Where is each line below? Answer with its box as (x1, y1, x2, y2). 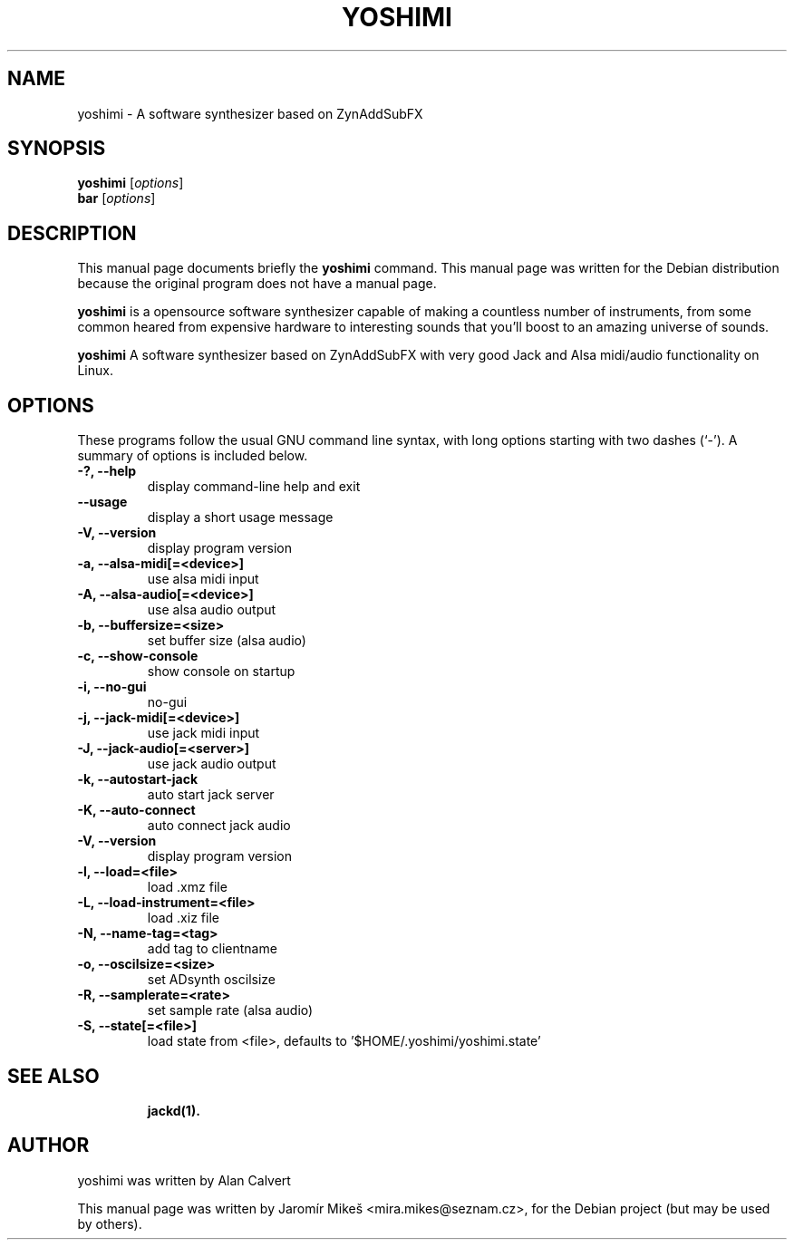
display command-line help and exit (147, 478, 361, 495)
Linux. (77, 362, 113, 379)
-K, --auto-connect (77, 802, 196, 818)
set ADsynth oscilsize (147, 971, 276, 988)
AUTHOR (7, 1134, 90, 1157)
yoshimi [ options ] (77, 175, 184, 191)
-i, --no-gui (77, 679, 147, 695)
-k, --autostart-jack (77, 771, 198, 788)
